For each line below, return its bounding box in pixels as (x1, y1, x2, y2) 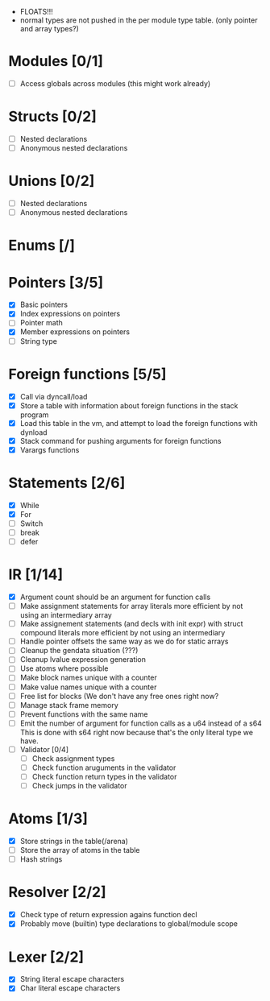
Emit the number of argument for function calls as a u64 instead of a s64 (19, 718, 262, 728)
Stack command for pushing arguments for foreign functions (19, 436, 222, 445)
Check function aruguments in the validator (31, 763, 177, 772)
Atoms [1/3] (8, 809, 89, 828)
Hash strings (19, 854, 63, 864)
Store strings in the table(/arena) (19, 837, 129, 846)
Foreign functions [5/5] (8, 365, 167, 383)
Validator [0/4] (19, 744, 69, 754)
